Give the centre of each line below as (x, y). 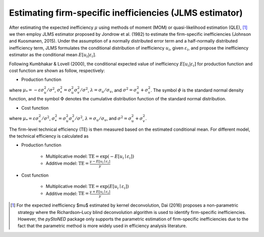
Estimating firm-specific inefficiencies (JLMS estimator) (126, 13)
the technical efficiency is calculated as (49, 136)
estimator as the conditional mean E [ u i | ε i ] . (53, 55)
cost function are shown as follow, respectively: (57, 71)
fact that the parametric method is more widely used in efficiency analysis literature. (102, 226)
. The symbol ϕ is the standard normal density (197, 90)
